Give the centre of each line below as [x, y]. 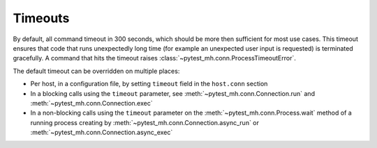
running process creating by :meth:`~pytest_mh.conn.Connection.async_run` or [145, 122]
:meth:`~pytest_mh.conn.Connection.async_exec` [102, 133]
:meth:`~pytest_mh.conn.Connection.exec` [91, 103]
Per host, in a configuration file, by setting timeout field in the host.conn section [149, 84]
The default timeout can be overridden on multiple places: [96, 71]
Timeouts [41, 18]
